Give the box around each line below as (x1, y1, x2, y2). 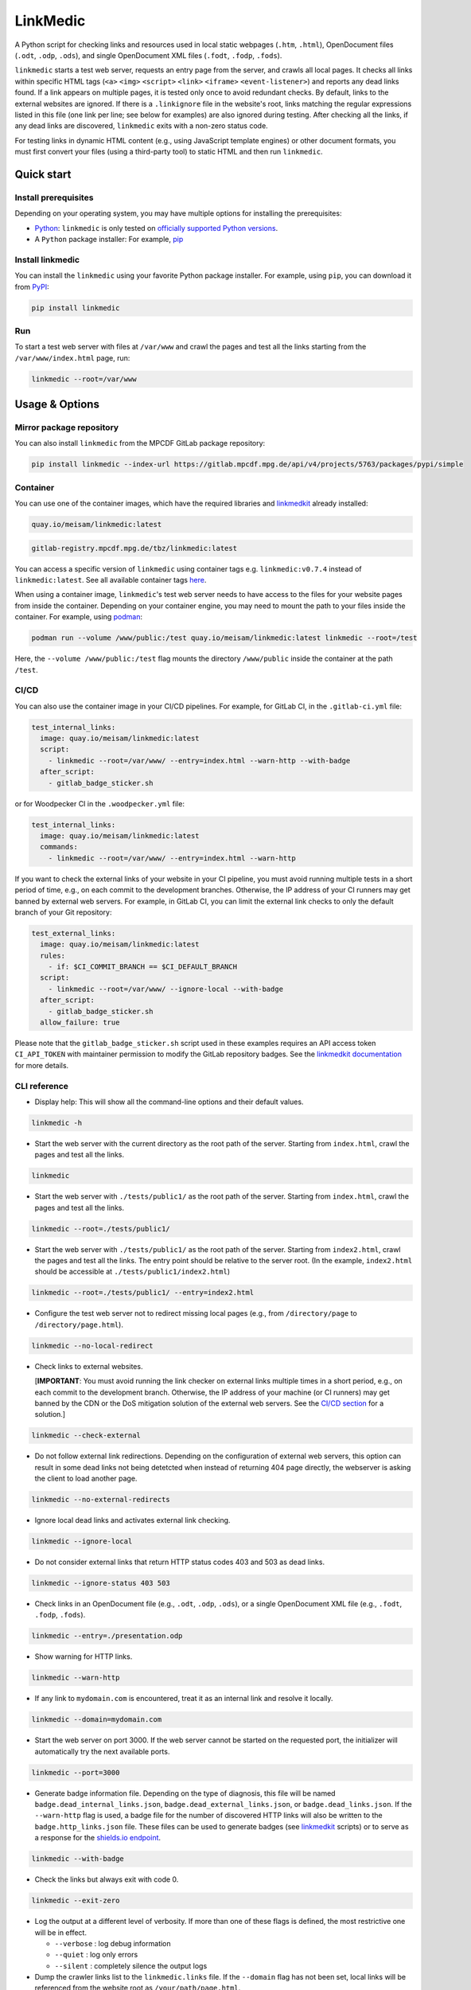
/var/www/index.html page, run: (14, 353, 130, 362)
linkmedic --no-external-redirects (31, 1495, 170, 1504)
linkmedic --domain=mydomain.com (31, 1715, 162, 1724)
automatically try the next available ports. (34, 1746, 170, 1756)
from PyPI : (14, 282, 49, 291)
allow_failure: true (40, 1018, 120, 1027)
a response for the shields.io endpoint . (34, 1833, 162, 1843)
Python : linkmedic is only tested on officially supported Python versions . (34, 223, 278, 232)
